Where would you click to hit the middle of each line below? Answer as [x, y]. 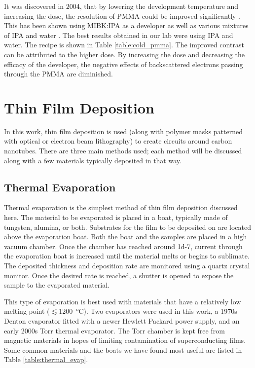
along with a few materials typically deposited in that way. [93, 160]
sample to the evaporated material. [57, 285]
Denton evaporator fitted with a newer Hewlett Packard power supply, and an [122, 320]
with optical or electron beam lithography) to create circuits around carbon [118, 141]
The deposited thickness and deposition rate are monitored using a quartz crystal [127, 266]
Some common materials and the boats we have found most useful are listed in [123, 350]
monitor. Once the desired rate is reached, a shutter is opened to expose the [119, 275]
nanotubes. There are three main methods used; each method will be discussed [123, 151]
